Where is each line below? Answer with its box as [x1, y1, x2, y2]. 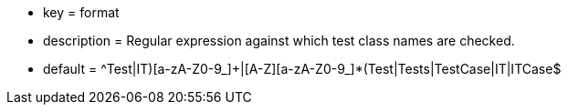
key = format [43, 5, 120, 20]
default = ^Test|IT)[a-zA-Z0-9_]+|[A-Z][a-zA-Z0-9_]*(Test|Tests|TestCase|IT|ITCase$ [43, 61, 562, 76]
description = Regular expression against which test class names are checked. [43, 33, 515, 48]
